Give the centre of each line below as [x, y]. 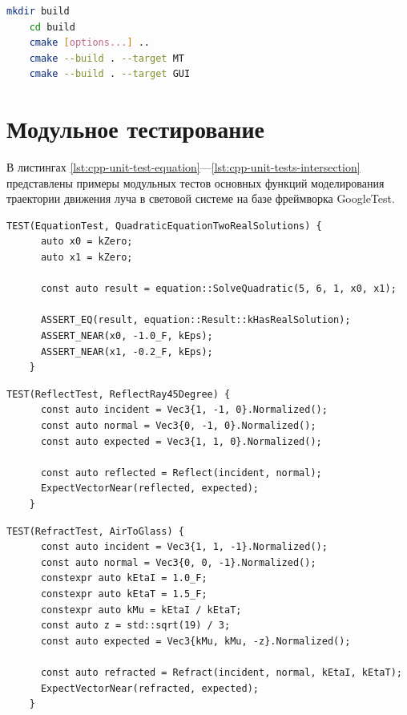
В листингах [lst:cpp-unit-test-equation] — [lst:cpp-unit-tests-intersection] [183, 167]
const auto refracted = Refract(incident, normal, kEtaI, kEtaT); [221, 672]
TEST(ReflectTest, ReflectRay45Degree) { [119, 394]
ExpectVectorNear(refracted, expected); [149, 688]
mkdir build [38, 11]
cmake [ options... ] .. [90, 43]
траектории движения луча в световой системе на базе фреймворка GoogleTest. [201, 198]
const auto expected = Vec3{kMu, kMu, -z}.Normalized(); [195, 641]
